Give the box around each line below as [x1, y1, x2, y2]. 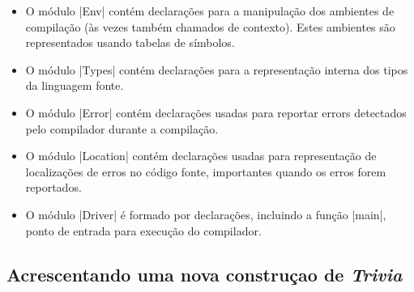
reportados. [25, 179, 82, 196]
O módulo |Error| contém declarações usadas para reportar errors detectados [25, 104, 407, 121]
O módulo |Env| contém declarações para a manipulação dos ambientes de [25, 2, 395, 19]
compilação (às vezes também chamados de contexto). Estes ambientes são [25, 18, 395, 35]
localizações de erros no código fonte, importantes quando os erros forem [25, 163, 386, 180]
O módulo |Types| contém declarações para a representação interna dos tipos [25, 61, 408, 78]
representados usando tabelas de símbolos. [25, 34, 235, 51]
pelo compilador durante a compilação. [25, 120, 219, 137]
